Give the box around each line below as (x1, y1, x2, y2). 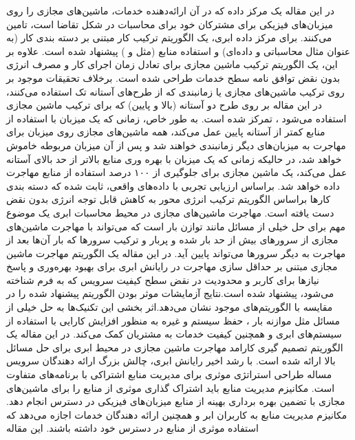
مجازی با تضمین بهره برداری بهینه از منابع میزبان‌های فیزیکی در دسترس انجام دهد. (6, 394, 345, 408)
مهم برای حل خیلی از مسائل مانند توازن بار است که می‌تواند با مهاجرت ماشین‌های (6, 219, 345, 233)
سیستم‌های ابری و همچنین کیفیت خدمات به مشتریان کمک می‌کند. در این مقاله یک (6, 327, 342, 341)
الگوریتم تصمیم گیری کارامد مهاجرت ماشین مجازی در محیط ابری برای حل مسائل (6, 340, 343, 354)
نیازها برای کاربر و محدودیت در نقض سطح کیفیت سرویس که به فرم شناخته (6, 272, 320, 287)
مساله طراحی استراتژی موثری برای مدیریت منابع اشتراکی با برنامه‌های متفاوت (6, 367, 332, 382)
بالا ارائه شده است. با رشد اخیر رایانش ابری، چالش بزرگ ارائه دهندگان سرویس (6, 353, 336, 368)
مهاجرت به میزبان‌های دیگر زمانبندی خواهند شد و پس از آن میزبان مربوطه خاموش (6, 137, 346, 152)
